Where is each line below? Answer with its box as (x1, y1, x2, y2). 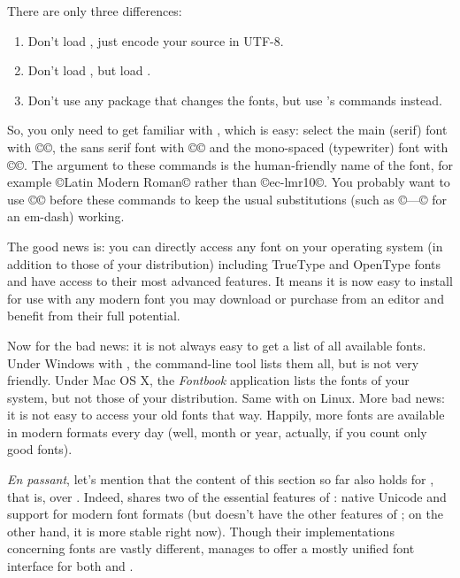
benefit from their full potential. (7, 306, 180, 325)
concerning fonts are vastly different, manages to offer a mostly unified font (7, 539, 415, 558)
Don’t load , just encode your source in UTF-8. (27, 31, 284, 50)
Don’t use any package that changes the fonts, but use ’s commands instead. (27, 90, 442, 109)
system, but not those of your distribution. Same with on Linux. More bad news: (7, 388, 446, 406)
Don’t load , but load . (27, 61, 151, 80)
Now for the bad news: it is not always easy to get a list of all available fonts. (7, 335, 426, 354)
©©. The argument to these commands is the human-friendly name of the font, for (7, 155, 454, 173)
